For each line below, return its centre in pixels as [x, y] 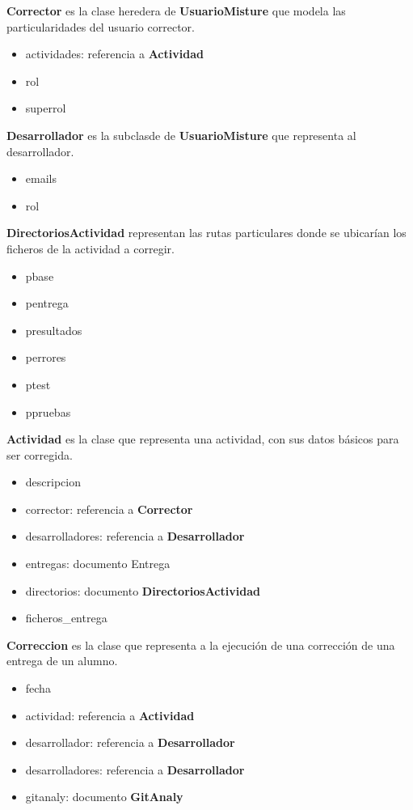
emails [41, 178]
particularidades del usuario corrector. [101, 26]
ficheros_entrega [66, 618]
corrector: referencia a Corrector [109, 509]
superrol [46, 108]
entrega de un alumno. [62, 661]
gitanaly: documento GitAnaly [104, 797]
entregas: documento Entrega [98, 564]
